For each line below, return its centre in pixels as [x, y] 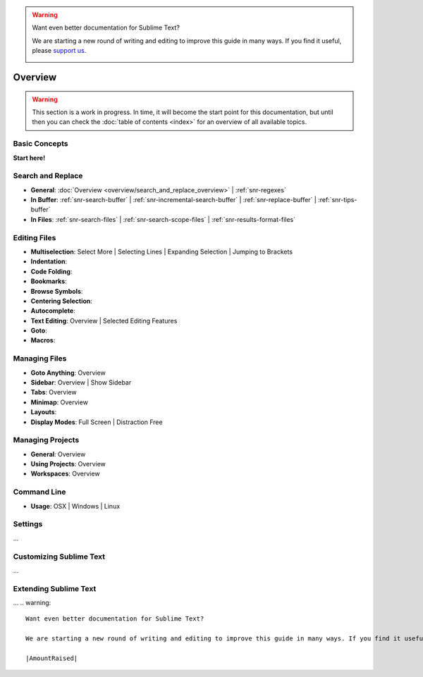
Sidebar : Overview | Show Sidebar [81, 383]
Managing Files [40, 359]
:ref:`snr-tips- [337, 200]
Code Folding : [51, 271]
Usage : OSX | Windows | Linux [75, 506]
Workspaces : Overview [65, 474]
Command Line [39, 492]
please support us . [59, 51]
